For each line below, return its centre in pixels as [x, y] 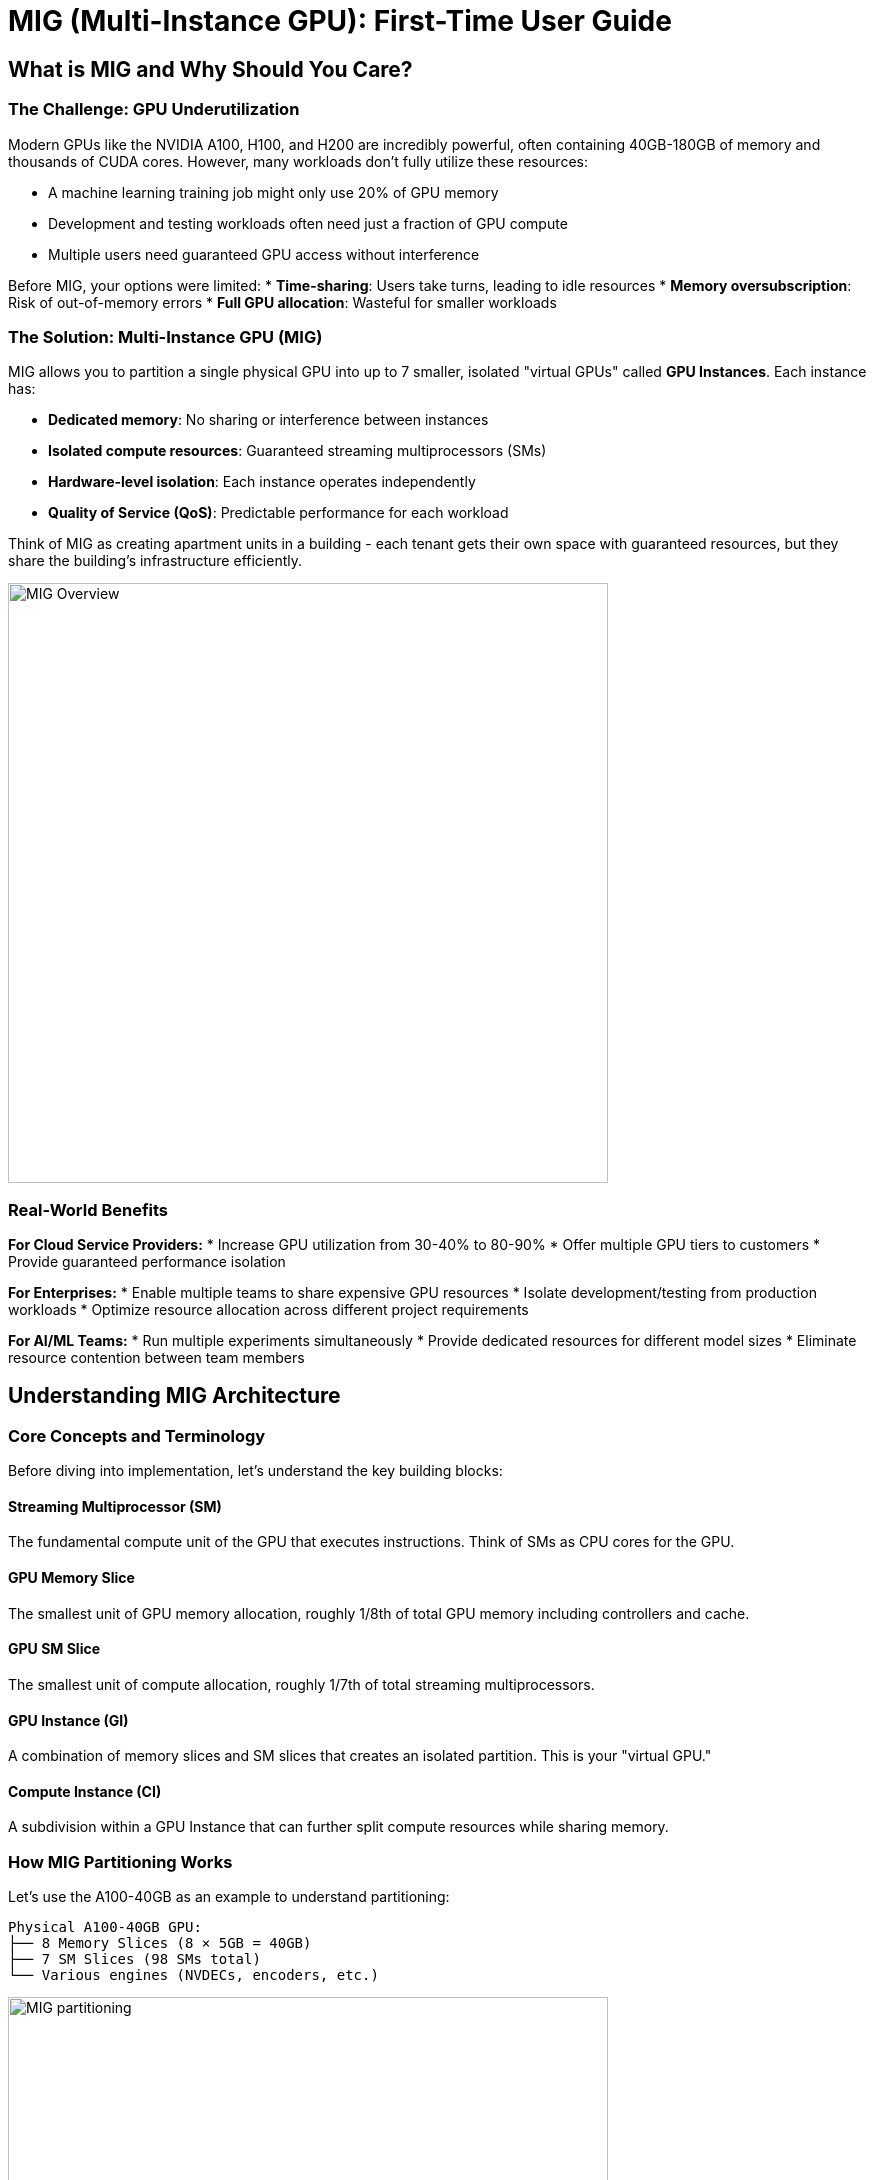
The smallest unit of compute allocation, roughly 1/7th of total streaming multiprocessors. [301, 1684]
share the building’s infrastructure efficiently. [155, 561]
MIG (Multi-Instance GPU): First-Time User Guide [340, 21]
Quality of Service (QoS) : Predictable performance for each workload [278, 513]
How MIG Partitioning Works [120, 1861]
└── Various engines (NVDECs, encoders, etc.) [193, 1975]
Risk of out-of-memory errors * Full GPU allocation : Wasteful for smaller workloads [282, 302]
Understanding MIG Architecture [174, 1396]
